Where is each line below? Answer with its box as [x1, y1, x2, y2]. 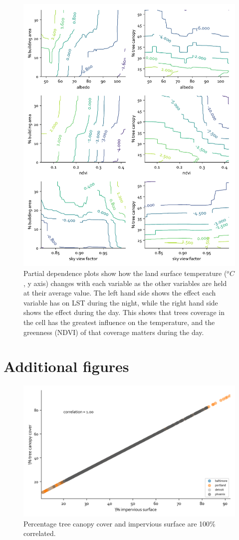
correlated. [23, 528, 56, 538]
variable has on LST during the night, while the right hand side [23, 297, 218, 307]
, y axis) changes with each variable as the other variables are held [23, 277, 227, 288]
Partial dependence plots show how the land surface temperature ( [23, 267, 227, 278]
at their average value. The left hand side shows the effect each [23, 287, 216, 298]
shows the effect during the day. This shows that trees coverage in [23, 307, 225, 317]
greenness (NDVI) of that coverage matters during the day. [23, 326, 204, 337]
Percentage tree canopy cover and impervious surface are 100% [23, 518, 216, 528]
